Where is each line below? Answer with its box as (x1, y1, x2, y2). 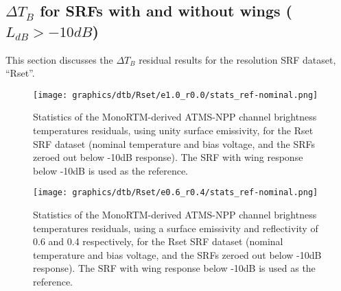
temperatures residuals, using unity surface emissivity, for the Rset (33, 123, 314, 138)
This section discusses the (5, 52, 113, 66)
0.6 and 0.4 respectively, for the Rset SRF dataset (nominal (33, 234, 283, 249)
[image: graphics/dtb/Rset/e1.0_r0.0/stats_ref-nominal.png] (33, 90, 318, 100)
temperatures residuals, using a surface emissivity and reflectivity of (33, 220, 318, 235)
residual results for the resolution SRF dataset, (139, 52, 336, 66)
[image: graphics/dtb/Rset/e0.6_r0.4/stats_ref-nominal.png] (33, 188, 318, 198)
